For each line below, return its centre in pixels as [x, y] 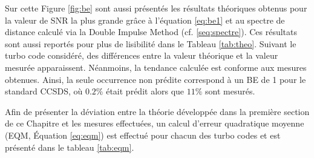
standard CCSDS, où [44, 91]
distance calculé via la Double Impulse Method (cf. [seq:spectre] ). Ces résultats [151, 32]
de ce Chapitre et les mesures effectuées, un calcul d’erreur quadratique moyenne [155, 123]
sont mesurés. [230, 91]
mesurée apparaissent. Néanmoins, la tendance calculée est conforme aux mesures [156, 67]
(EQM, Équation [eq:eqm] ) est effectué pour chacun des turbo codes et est [143, 135]
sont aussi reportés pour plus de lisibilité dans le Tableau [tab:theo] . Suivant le [151, 43]
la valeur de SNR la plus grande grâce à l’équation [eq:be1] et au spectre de [145, 20]
